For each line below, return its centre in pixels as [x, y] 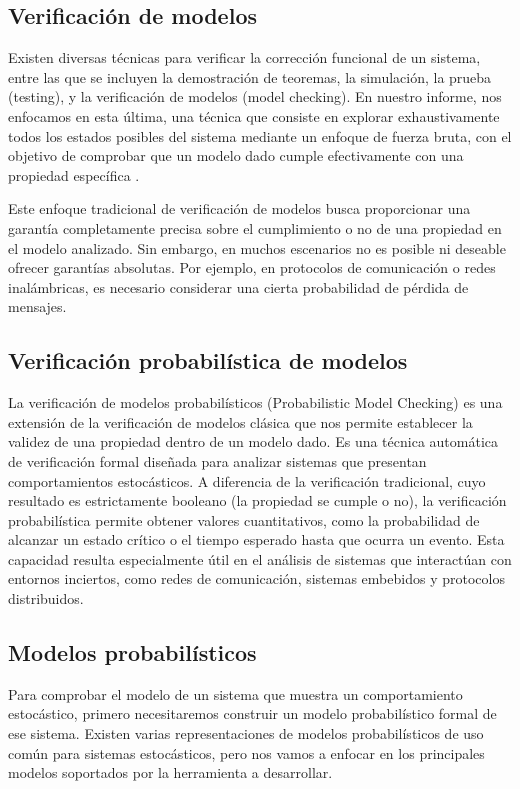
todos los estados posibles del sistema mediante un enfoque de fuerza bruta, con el [260, 135]
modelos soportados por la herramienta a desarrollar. [170, 772]
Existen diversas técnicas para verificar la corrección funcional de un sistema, [244, 57]
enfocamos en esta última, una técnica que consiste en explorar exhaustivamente [254, 115]
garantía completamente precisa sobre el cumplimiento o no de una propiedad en [255, 227]
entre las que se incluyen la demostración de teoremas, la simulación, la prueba [250, 76]
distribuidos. [46, 598]
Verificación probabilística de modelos [208, 360]
